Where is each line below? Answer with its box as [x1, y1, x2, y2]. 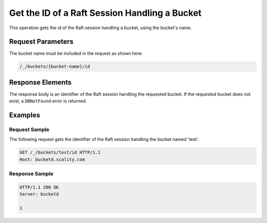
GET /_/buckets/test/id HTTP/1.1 [19, 150, 101, 155]
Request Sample [9, 126, 49, 133]
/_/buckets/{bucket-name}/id [19, 64, 90, 69]
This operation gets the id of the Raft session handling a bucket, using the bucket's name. [9, 25, 192, 31]
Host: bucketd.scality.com [19, 156, 85, 162]
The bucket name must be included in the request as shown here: [9, 50, 143, 56]
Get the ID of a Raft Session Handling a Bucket [9, 7, 202, 18]
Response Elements [9, 78, 72, 87]
